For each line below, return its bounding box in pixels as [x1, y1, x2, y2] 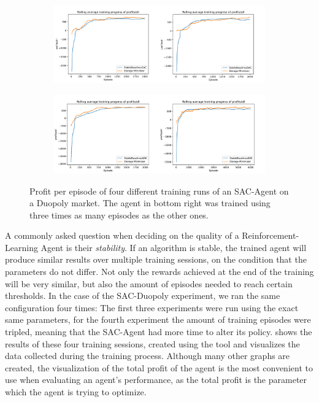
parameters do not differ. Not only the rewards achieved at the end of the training [5, 265, 314, 278]
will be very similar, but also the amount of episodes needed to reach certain [5, 277, 293, 290]
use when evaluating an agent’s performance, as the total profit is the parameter [5, 373, 307, 386]
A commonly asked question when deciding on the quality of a [5, 229, 239, 242]
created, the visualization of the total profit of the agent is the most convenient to [5, 361, 313, 374]
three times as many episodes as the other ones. [29, 208, 209, 221]
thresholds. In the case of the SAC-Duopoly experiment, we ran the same [5, 289, 280, 302]
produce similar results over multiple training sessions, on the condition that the [5, 253, 307, 266]
